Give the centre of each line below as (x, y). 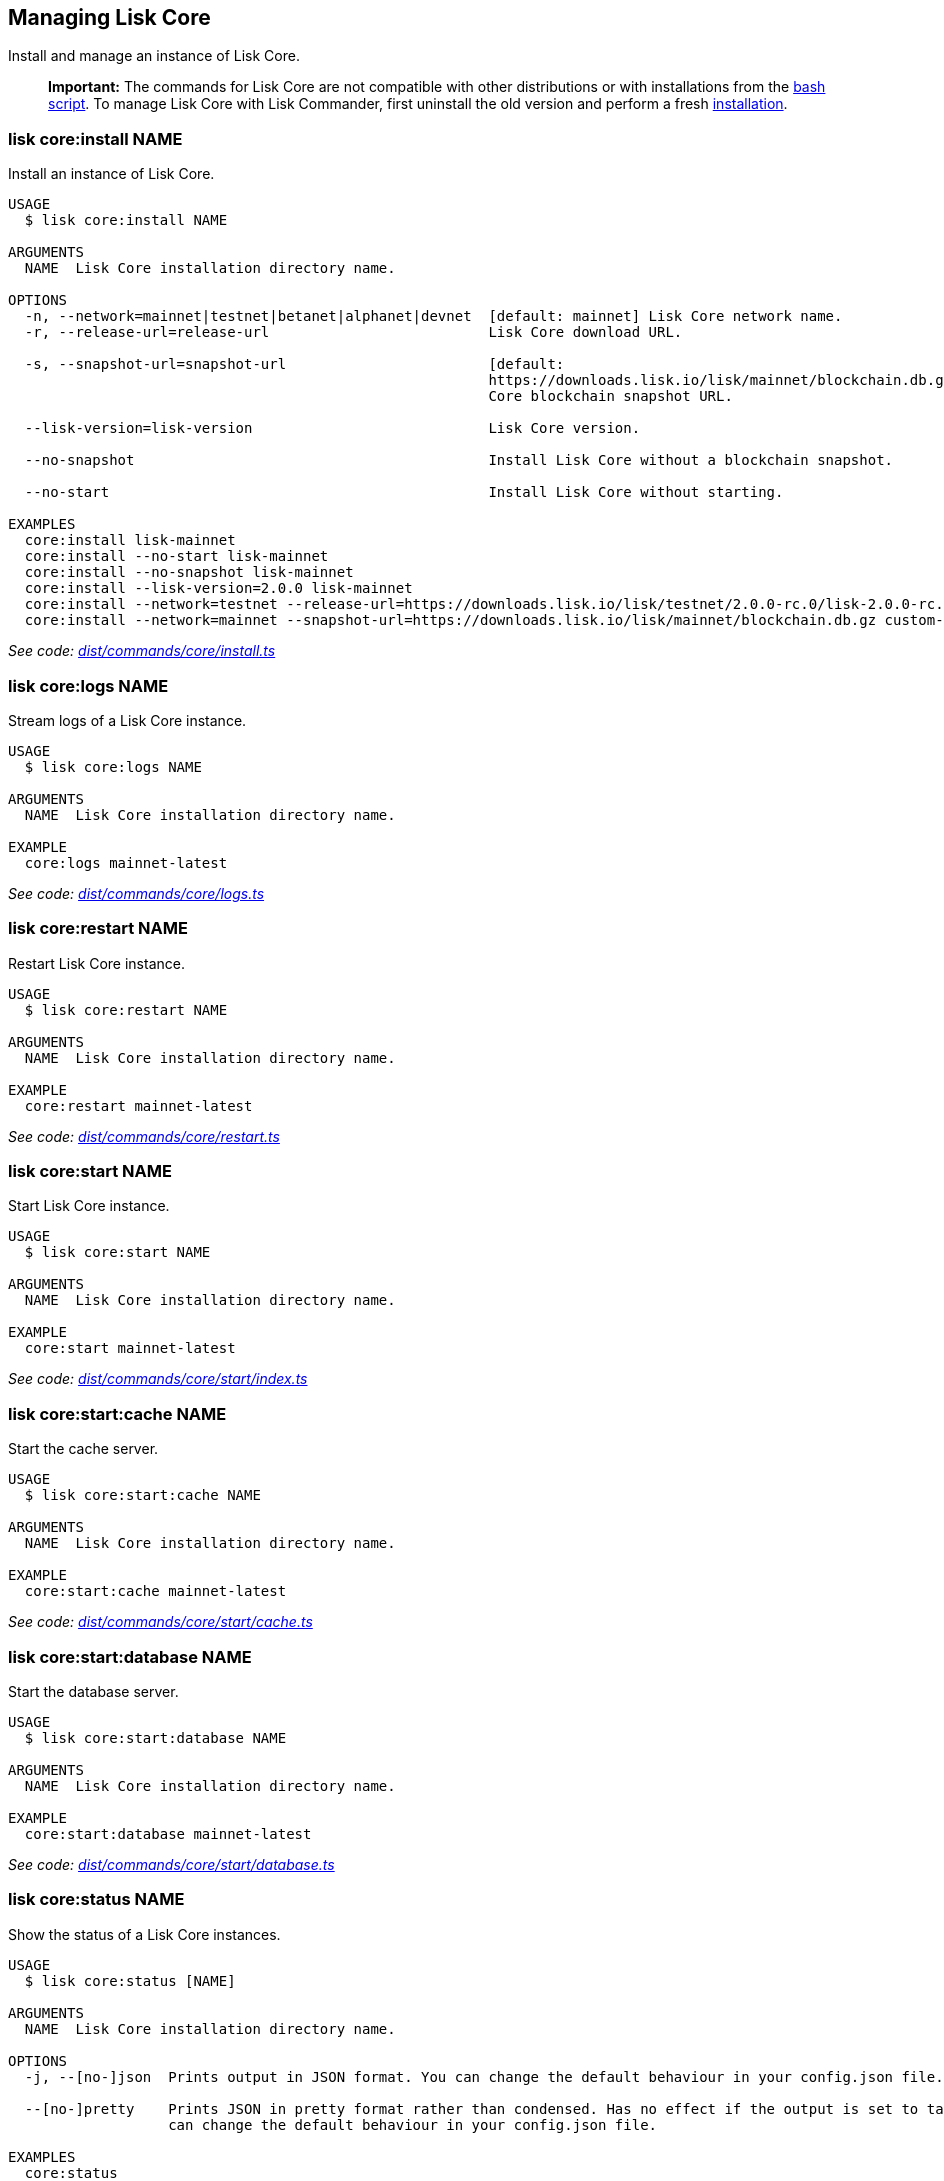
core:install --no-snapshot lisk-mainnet (189, 572)
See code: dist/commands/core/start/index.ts (158, 1379)
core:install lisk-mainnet (130, 540)
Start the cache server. (83, 1449)
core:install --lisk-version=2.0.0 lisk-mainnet (218, 588)
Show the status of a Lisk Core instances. (144, 1934)
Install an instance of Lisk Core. (111, 174)
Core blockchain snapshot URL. (610, 396)
